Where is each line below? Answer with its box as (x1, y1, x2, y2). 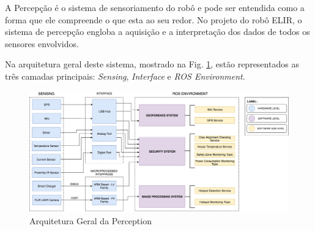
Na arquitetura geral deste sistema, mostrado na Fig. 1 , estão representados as (5, 58, 299, 70)
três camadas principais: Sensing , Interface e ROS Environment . (5, 69, 245, 82)
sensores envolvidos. (5, 37, 79, 50)
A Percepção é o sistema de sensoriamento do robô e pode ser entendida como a (5, 1, 305, 13)
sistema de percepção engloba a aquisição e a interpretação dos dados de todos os (5, 25, 310, 38)
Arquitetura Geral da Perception (29, 214, 152, 227)
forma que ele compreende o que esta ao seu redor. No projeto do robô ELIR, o (5, 13, 302, 26)
